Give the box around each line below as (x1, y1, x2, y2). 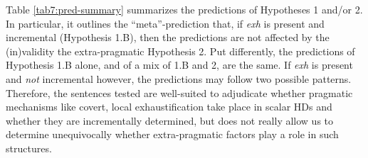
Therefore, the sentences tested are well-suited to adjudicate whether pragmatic (6, 85, 353, 100)
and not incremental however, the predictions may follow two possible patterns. (6, 71, 352, 86)
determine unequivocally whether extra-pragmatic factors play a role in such (6, 127, 339, 142)
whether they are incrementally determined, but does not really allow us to (6, 113, 334, 128)
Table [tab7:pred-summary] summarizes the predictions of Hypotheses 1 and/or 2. (6, 2, 363, 16)
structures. (6, 140, 52, 155)
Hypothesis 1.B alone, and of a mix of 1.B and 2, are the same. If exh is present (6, 57, 353, 72)
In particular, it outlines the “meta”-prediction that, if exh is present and (6, 16, 325, 30)
